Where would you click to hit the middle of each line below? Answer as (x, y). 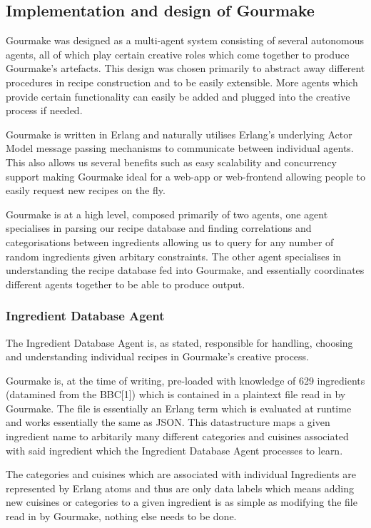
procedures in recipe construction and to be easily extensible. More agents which (182, 82)
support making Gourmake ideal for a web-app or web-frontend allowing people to (186, 176)
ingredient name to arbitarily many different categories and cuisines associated (177, 436)
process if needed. (44, 110)
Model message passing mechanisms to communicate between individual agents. (180, 148)
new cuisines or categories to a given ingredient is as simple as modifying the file (182, 502)
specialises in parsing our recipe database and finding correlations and (159, 228)
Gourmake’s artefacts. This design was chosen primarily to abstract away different (185, 68)
